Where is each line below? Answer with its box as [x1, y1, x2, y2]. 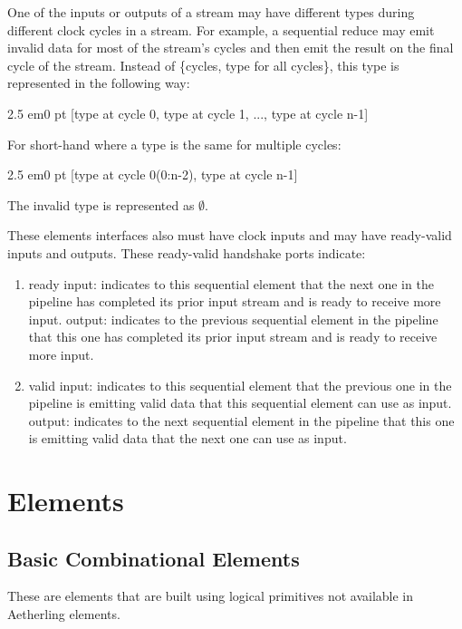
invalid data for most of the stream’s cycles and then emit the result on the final [7, 38, 454, 57]
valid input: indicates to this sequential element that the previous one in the [28, 375, 452, 394]
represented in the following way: [7, 73, 190, 92]
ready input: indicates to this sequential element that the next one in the [28, 274, 434, 293]
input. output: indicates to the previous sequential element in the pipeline [28, 309, 438, 328]
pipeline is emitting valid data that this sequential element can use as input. [28, 393, 452, 412]
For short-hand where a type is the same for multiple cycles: [7, 134, 342, 153]
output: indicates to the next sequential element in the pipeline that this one [28, 411, 455, 430]
